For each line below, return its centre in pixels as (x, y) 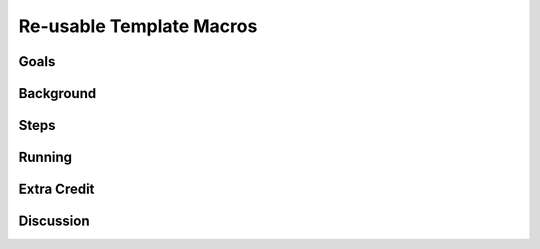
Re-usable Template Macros (138, 26)
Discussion (54, 221)
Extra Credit (56, 189)
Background (57, 93)
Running (45, 157)
